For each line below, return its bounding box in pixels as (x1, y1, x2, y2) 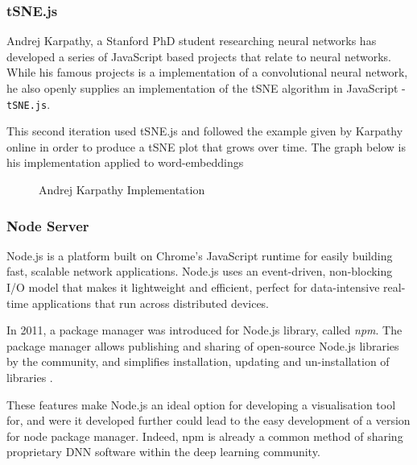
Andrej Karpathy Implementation (39, 181, 205, 198)
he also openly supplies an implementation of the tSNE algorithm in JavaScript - (6, 80, 406, 96)
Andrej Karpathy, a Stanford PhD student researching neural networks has (6, 32, 377, 49)
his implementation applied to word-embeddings (6, 154, 244, 171)
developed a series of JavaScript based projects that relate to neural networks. (6, 48, 391, 64)
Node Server (6, 215, 89, 235)
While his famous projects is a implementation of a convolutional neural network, (6, 64, 408, 81)
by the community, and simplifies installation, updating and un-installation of (6, 353, 390, 370)
